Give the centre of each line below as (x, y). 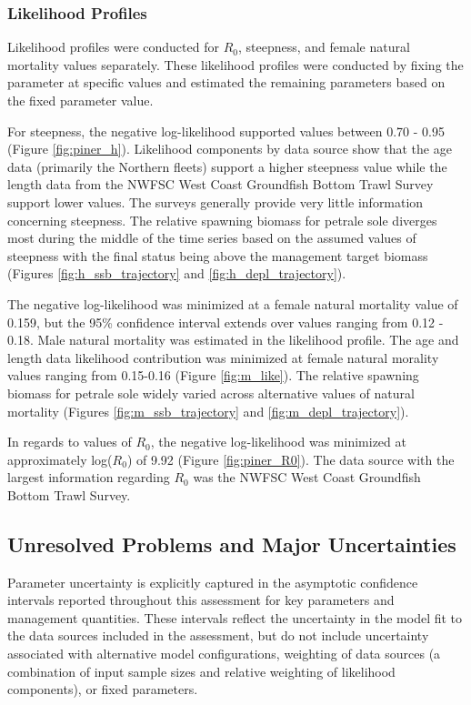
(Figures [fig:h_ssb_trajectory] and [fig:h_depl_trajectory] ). (177, 273)
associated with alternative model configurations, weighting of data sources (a (224, 654)
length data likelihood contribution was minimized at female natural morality (223, 357)
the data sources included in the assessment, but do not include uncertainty (218, 635)
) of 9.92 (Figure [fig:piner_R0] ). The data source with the (291, 459)
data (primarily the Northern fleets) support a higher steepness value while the (227, 166)
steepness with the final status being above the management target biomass (218, 255)
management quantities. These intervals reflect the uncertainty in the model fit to (235, 617)
